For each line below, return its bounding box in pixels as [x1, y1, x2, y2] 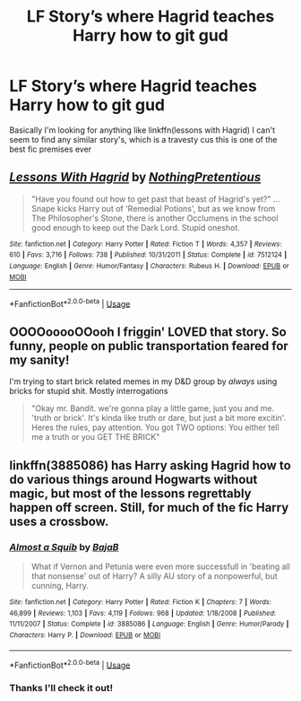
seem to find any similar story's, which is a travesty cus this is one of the [9, 134, 278, 145]
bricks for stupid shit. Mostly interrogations [9, 386, 168, 397]
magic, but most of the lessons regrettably [9, 486, 252, 501]
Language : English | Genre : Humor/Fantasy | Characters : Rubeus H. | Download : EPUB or [9, 262, 289, 271]
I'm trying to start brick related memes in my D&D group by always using [9, 376, 278, 387]
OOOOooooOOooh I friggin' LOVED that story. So [9, 324, 287, 339]
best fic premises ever [9, 144, 92, 154]
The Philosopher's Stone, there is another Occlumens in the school [30, 213, 279, 223]
